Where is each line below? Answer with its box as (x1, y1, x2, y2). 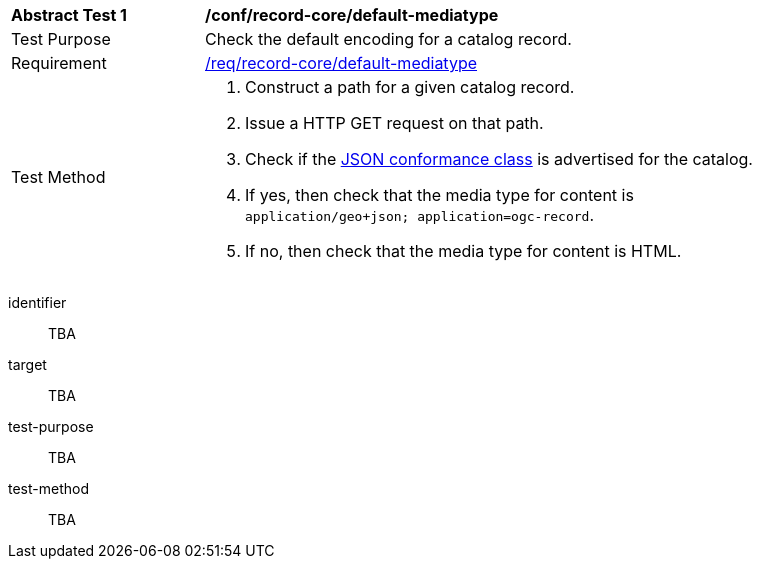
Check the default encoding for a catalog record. (205, 29, 572, 49)
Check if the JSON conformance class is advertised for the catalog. (245, 149, 753, 169)
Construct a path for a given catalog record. (245, 77, 575, 97)
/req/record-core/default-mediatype (205, 53, 478, 73)
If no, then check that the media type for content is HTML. (245, 241, 682, 261)
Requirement (11, 53, 107, 73)
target (8, 356, 47, 373)
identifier (8, 294, 67, 311)
